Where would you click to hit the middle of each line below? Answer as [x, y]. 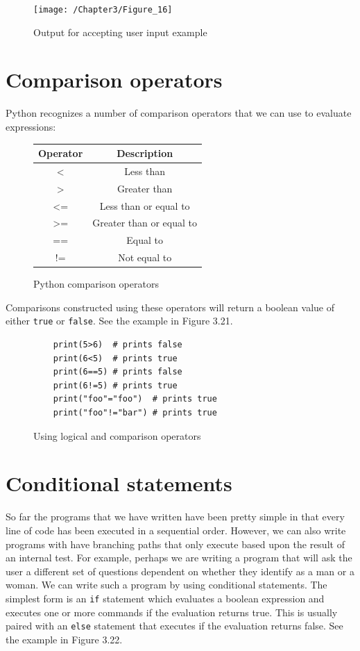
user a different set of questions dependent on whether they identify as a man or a [180, 571]
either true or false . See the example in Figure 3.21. [119, 321]
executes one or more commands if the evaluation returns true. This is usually [172, 612]
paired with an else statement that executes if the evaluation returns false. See [174, 626]
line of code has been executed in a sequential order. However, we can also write [176, 530]
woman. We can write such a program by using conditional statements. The [166, 585]
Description [145, 153]
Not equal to [145, 257]
